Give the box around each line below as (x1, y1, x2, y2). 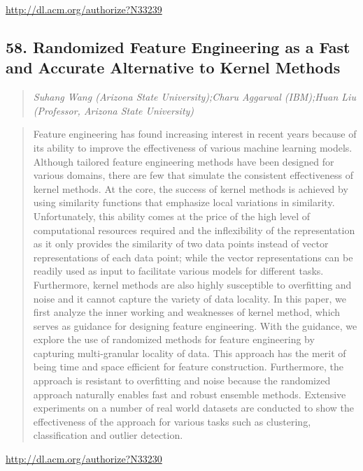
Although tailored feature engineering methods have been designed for (33, 154, 334, 168)
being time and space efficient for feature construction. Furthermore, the (33, 359, 343, 374)
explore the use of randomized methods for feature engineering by (33, 332, 315, 347)
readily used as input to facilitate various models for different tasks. (33, 263, 324, 278)
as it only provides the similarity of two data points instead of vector (33, 236, 329, 251)
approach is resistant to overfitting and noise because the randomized (33, 373, 331, 388)
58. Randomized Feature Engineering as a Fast (6, 36, 350, 57)
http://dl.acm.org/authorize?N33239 (6, 2, 162, 16)
